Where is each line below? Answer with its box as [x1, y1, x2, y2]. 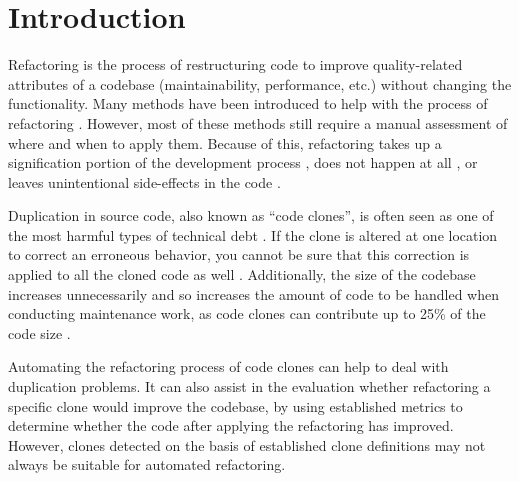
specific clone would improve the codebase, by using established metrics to [8, 395, 463, 416]
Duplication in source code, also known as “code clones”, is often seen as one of [8, 205, 494, 226]
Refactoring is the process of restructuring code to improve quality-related [8, 54, 463, 75]
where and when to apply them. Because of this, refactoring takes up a [8, 132, 442, 153]
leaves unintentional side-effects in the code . [8, 171, 281, 192]
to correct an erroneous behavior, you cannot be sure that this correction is [8, 244, 470, 265]
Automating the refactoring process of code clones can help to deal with [8, 356, 449, 377]
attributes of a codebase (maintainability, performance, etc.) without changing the [8, 73, 512, 94]
